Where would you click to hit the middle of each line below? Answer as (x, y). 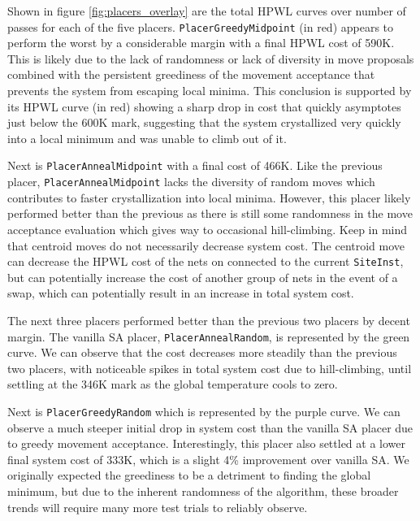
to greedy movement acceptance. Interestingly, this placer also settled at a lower (206, 443)
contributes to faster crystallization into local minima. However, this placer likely (209, 197)
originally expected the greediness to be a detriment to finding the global (189, 475)
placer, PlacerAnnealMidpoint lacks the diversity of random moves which (191, 182)
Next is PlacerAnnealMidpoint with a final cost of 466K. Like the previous (195, 165)
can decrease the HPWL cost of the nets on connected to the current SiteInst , (206, 261)
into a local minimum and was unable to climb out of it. (147, 138)
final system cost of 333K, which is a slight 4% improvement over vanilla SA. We (208, 459)
